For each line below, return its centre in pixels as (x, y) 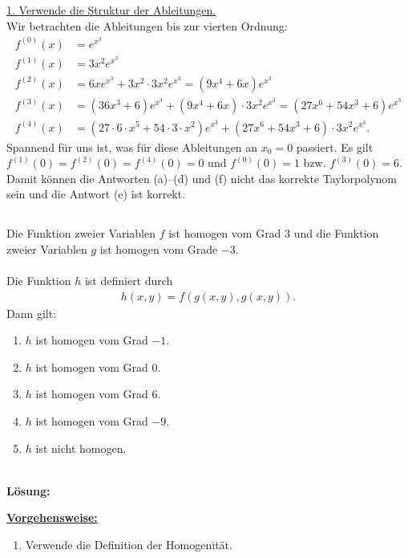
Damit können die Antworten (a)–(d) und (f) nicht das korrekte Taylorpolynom (202, 178)
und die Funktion (336, 233)
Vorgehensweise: (52, 517)
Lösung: (28, 490)
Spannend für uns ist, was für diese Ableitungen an (132, 147)
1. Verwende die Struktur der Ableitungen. (111, 10)
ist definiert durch (129, 281)
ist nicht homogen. (81, 448)
